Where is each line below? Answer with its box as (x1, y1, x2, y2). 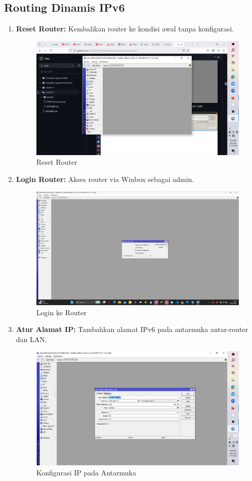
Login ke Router (36, 307, 87, 317)
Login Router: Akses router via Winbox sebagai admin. (16, 173, 194, 184)
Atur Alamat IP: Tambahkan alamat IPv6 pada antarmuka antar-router (16, 324, 248, 335)
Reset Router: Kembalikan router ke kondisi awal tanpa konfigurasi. (16, 23, 234, 34)
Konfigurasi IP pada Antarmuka (36, 467, 136, 477)
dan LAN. (16, 334, 47, 344)
